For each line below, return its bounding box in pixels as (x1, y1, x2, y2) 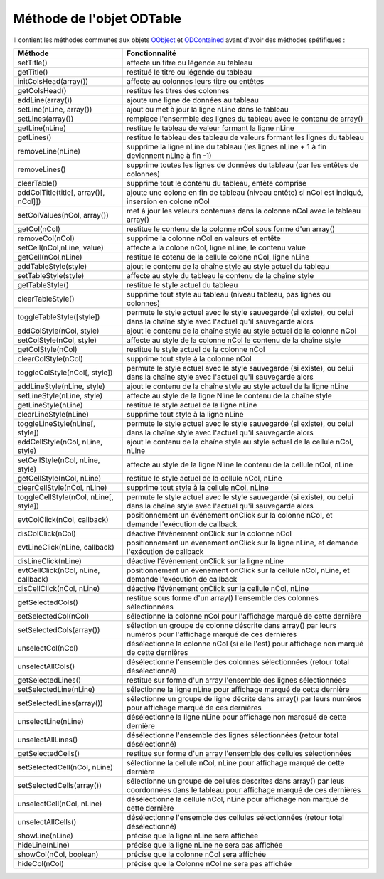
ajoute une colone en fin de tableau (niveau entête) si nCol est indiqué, (127, 187, 363, 197)
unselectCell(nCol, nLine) (17, 799, 102, 809)
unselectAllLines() (17, 735, 78, 745)
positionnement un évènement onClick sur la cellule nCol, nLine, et (127, 565, 350, 575)
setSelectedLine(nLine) (17, 684, 95, 694)
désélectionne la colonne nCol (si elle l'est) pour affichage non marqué (127, 639, 364, 649)
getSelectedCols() (17, 597, 78, 607)
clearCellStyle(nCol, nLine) (17, 482, 107, 492)
